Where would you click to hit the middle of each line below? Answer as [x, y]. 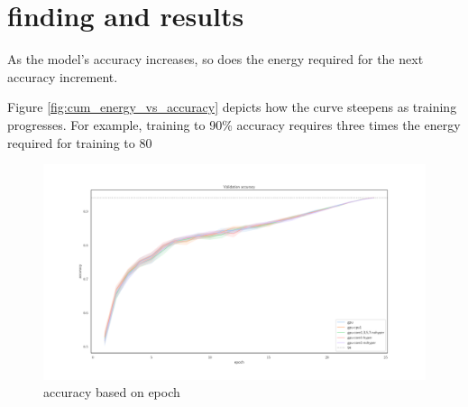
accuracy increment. [63, 76]
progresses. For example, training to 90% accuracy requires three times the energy [234, 124]
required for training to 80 [80, 142]
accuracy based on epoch [112, 392]
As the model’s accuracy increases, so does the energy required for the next [216, 59]
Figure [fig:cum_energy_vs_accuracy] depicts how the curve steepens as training [232, 107]
